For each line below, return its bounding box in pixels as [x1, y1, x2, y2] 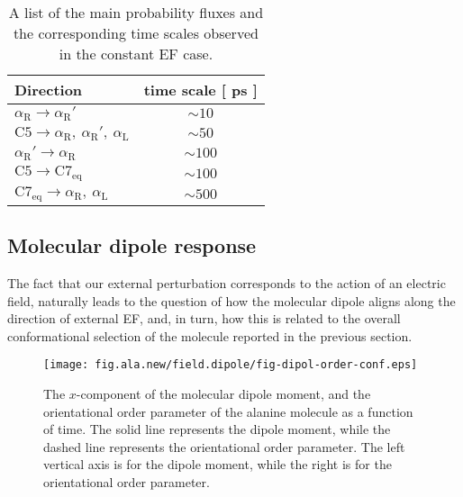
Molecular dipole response [7, 231, 257, 259]
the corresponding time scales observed [13, 23, 259, 43]
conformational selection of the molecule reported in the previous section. [7, 326, 413, 345]
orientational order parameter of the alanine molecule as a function [43, 402, 413, 420]
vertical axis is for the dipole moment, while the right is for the [43, 455, 392, 474]
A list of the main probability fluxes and [8, 2, 264, 23]
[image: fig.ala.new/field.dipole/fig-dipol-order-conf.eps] [43, 358, 418, 372]
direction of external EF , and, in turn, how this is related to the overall [7, 309, 401, 328]
